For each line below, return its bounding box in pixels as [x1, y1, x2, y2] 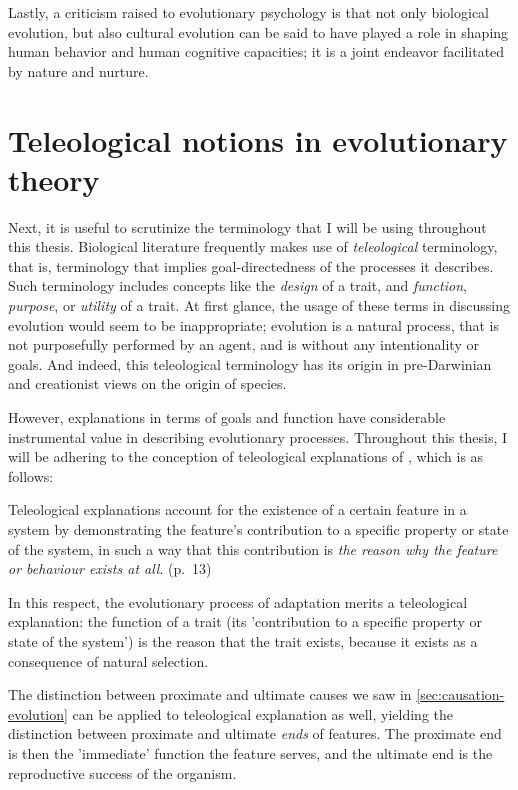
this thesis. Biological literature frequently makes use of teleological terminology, [8, 236, 498, 257]
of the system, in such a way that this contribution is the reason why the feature [8, 538, 498, 559]
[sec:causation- [416, 684, 505, 705]
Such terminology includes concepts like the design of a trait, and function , [8, 275, 467, 296]
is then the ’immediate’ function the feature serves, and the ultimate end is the [8, 742, 493, 763]
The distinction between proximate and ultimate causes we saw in [8, 684, 412, 705]
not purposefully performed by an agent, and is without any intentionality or [8, 334, 479, 355]
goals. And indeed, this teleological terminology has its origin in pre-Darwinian [8, 353, 492, 374]
